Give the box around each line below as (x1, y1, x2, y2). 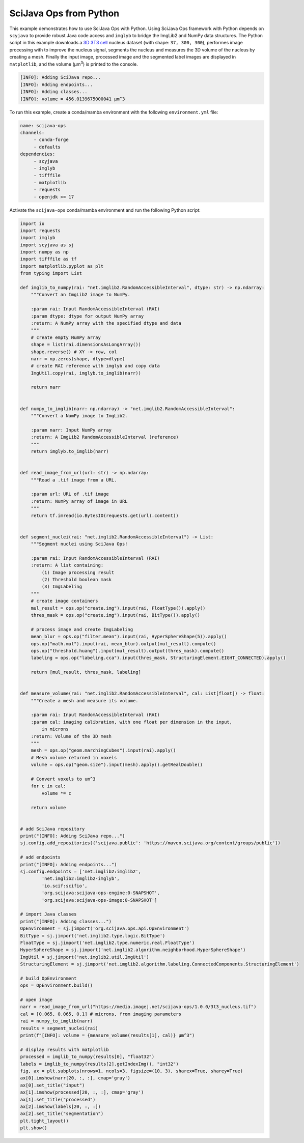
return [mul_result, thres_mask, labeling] (31, 669, 141, 675)
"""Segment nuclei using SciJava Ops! (31, 541, 128, 547)
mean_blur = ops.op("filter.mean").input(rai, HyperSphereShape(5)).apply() (31, 634, 227, 640)
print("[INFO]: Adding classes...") (20, 919, 112, 924)
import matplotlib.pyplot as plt (20, 263, 104, 269)
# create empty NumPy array (31, 334, 101, 340)
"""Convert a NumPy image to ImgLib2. (31, 413, 128, 419)
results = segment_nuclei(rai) (20, 1025, 99, 1031)
